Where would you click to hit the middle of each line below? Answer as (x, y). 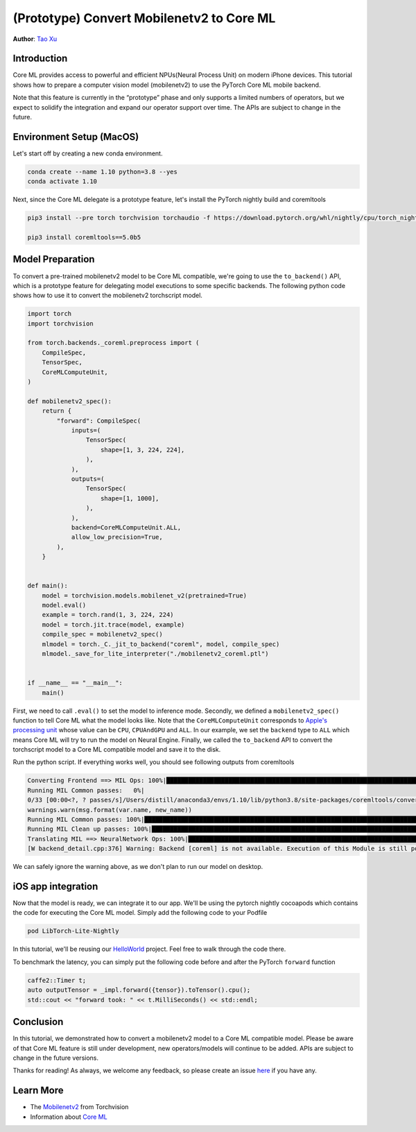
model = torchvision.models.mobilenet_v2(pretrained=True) (145, 595)
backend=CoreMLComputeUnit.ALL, (126, 527)
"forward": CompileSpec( (99, 421)
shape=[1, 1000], (130, 498)
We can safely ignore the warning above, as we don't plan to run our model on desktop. (138, 867)
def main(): (48, 586)
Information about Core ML (69, 1117)
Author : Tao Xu (35, 39)
